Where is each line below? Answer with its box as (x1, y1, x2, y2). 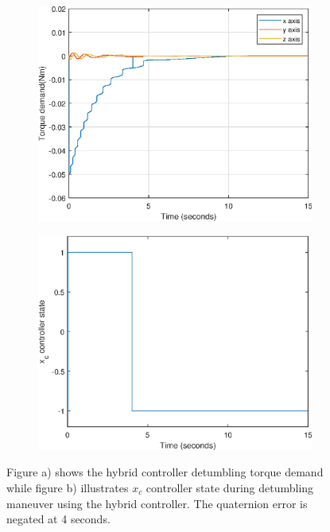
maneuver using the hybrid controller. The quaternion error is (6, 495, 308, 511)
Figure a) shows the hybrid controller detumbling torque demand (6, 464, 324, 480)
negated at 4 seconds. (6, 511, 111, 527)
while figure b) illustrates (6, 479, 129, 495)
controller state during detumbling (146, 479, 314, 495)
